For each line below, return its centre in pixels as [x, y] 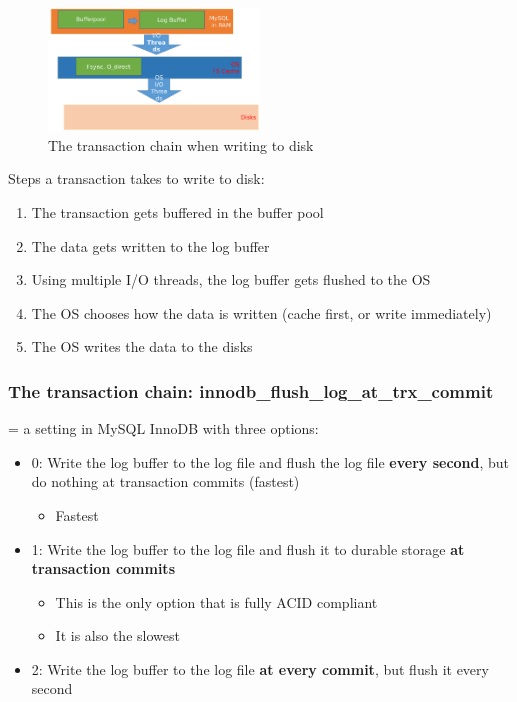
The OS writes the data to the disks [142, 346]
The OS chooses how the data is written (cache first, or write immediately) [261, 312]
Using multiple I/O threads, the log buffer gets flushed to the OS [231, 279]
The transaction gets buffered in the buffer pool [177, 211]
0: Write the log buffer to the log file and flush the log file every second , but [270, 461]
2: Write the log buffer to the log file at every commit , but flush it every [260, 668]
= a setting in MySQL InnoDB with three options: [163, 428]
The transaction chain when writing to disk [181, 144]
